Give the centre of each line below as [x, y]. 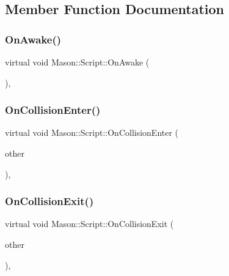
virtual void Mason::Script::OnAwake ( [77, 62]
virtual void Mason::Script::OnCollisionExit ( [89, 224]
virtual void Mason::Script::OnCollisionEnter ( [92, 132]
